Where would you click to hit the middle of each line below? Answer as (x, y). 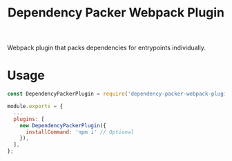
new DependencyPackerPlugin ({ (63, 125)
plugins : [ (29, 119)
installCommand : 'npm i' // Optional (80, 132)
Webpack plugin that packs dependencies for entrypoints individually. (106, 48)
